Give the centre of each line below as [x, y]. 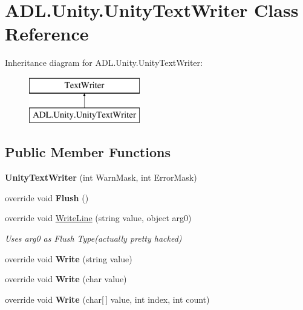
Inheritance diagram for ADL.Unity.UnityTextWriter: [104, 63]
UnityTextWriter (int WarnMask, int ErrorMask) [101, 177]
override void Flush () [47, 197]
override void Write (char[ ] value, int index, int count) [107, 299]
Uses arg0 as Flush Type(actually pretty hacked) [93, 238]
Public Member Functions [88, 152]
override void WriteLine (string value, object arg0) [98, 218]
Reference [47, 34]
